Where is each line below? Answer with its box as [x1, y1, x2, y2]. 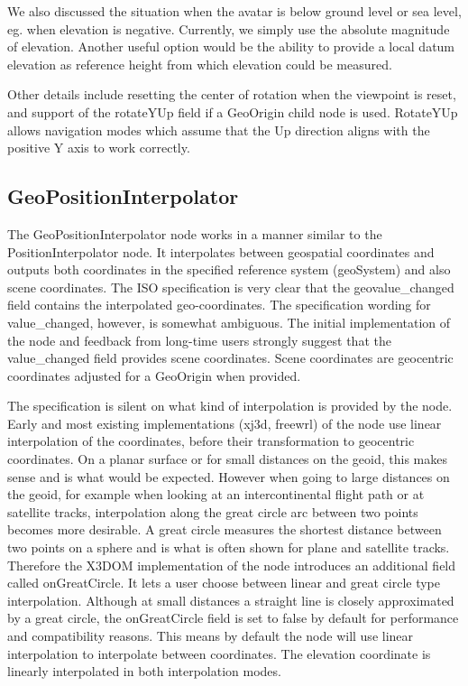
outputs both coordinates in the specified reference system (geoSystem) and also [7, 260, 451, 279]
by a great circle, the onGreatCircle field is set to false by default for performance [7, 608, 459, 627]
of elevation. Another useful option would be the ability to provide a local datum [7, 37, 455, 56]
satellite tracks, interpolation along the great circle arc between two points [7, 502, 418, 521]
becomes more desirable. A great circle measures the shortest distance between [7, 520, 442, 539]
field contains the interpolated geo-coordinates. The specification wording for [7, 295, 431, 314]
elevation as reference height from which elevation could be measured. [7, 54, 392, 73]
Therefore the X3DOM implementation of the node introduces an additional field [7, 555, 456, 574]
